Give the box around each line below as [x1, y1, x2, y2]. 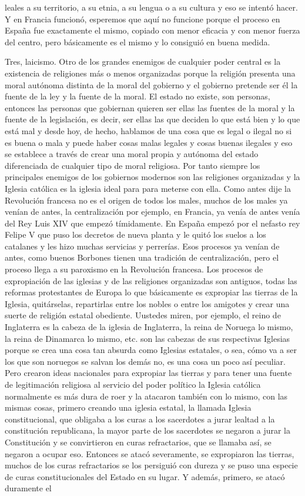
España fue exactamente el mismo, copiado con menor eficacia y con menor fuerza [5, 24, 300, 36]
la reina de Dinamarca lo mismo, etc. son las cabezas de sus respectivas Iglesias [5, 332, 290, 344]
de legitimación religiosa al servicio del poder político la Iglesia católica [5, 378, 261, 390]
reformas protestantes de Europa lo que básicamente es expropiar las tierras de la [5, 286, 298, 298]
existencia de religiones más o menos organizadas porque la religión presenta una [5, 66, 296, 79]
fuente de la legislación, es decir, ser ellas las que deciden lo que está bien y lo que [5, 113, 300, 125]
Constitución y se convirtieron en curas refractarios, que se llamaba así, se [5, 435, 272, 448]
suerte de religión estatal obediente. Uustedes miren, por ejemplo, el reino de [5, 309, 281, 321]
